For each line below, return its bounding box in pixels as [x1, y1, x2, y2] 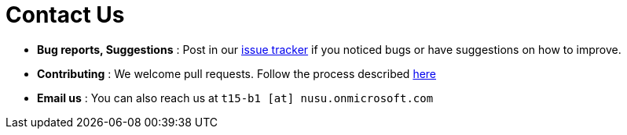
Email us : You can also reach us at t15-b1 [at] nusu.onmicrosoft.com [37, 91, 434, 105]
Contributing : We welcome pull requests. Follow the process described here [37, 66, 437, 80]
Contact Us [5, 2, 125, 28]
